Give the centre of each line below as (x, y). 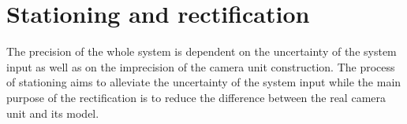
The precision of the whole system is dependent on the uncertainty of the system (202, 51)
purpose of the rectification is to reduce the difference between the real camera (196, 97)
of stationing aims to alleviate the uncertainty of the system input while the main (204, 82)
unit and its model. (53, 113)
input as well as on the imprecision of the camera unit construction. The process (201, 66)
